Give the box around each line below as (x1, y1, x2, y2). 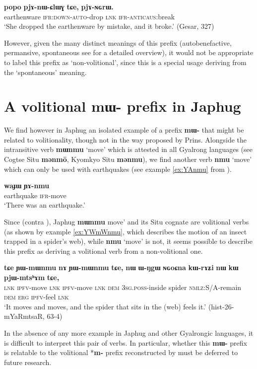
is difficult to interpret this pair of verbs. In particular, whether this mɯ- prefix (4, 337, 247, 348)
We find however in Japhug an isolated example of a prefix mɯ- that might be (4, 125, 244, 135)
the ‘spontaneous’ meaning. (4, 67, 87, 77)
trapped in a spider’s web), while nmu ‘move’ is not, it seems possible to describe (4, 236, 253, 246)
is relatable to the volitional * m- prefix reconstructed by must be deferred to (4, 347, 238, 358)
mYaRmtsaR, (4, 311, 45, 321)
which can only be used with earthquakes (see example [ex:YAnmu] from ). (4, 163, 232, 174)
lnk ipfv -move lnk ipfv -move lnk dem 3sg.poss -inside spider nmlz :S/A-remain (4, 282, 242, 292)
